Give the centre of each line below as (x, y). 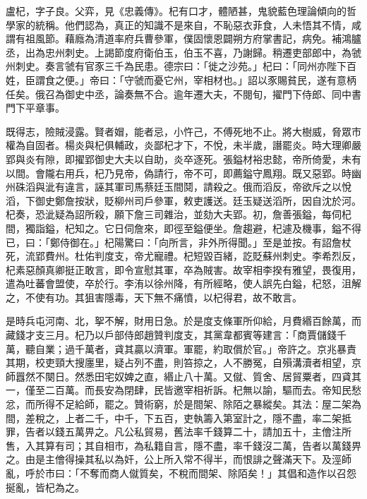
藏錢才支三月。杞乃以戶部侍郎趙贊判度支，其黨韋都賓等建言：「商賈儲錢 (171, 335)
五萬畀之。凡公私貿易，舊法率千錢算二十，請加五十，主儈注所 (208, 432)
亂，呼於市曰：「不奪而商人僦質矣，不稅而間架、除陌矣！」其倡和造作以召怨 (181, 473)
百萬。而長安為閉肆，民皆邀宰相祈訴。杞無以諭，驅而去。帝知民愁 (208, 390)
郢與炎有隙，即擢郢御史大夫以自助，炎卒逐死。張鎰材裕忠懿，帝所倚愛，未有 (183, 158)
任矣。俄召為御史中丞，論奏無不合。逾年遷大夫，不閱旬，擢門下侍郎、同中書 (183, 94)
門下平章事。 (35, 108)
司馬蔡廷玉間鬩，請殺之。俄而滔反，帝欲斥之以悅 (237, 187)
